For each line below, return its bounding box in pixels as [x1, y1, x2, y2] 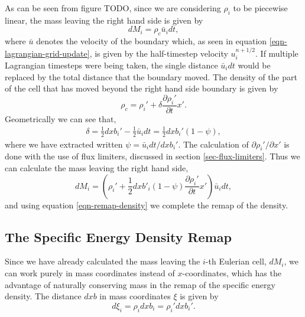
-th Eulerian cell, [205, 255, 267, 267]
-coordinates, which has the [182, 266, 281, 279]
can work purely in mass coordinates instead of [5, 266, 175, 279]
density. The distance [5, 290, 82, 302]
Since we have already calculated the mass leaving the [5, 255, 200, 267]
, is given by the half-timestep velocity [89, 47, 228, 59]
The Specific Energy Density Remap [5, 227, 232, 246]
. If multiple [255, 47, 298, 59]
